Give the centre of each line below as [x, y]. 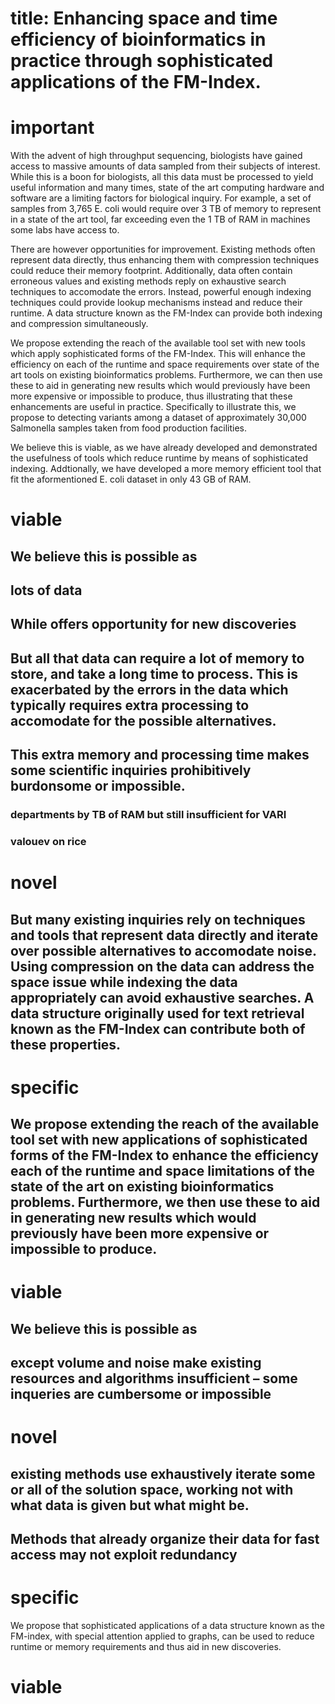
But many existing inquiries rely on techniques [158, 919]
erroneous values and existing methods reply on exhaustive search [148, 281]
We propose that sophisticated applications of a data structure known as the [167, 1626]
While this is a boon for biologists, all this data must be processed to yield [162, 177]
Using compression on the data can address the [162, 966]
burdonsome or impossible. [98, 786]
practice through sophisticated [142, 61]
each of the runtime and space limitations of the [163, 1171]
